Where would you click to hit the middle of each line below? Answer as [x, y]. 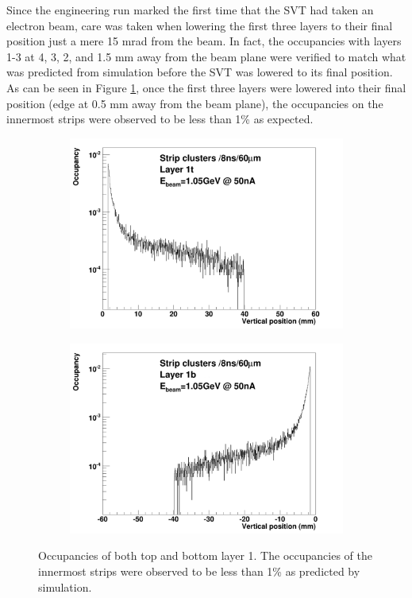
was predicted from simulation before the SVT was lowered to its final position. [200, 72]
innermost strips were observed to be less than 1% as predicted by [199, 571]
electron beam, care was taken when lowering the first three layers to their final [200, 25]
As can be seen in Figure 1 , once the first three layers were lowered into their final [206, 87]
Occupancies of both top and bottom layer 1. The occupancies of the [205, 555]
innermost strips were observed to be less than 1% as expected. [160, 119]
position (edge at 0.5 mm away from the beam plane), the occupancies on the [195, 103]
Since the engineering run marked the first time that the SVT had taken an [190, 10]
